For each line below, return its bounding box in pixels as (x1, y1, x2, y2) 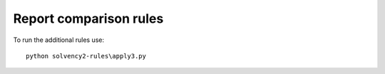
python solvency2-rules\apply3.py (26, 52, 146, 60)
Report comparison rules (13, 11, 164, 26)
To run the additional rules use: (13, 36, 105, 44)
